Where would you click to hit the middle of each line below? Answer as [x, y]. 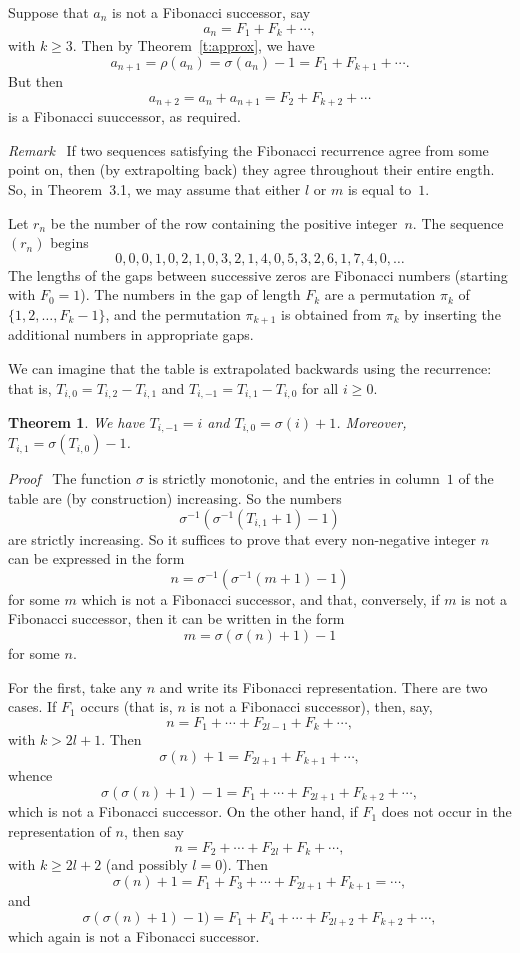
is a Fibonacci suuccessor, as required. [124, 116]
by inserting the [452, 313]
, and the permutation [173, 313]
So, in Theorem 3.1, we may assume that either [154, 188]
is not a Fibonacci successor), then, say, [311, 706]
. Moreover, [371, 421]
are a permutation [380, 294]
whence [30, 775]
